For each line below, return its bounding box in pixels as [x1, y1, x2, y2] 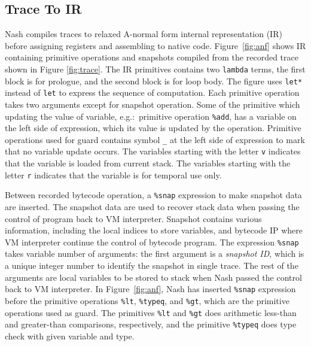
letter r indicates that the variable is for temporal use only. [5, 168, 222, 181]
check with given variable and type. [5, 329, 135, 342]
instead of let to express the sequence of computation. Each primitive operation [5, 86, 300, 99]
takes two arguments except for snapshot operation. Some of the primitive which [5, 98, 300, 110]
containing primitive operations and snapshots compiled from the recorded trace [5, 51, 298, 63]
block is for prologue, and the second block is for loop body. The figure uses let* [5, 74, 303, 87]
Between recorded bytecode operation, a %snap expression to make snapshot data [5, 189, 302, 201]
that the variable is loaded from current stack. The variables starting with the [5, 157, 291, 169]
